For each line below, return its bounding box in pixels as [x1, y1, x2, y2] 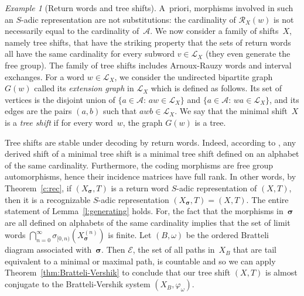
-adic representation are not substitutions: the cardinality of [21, 13, 236, 25]
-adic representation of [176, 181, 257, 194]
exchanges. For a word [5, 70, 85, 82]
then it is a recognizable [5, 193, 91, 205]
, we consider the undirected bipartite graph [114, 70, 273, 82]
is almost [265, 266, 298, 278]
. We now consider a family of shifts [150, 25, 279, 37]
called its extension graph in [34, 82, 134, 94]
